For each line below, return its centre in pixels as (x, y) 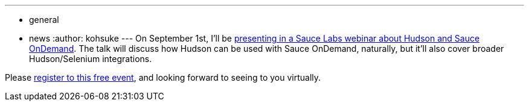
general (44, 20)
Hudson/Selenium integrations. (91, 59)
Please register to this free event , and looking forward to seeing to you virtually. (163, 77)
